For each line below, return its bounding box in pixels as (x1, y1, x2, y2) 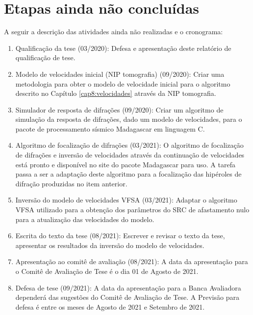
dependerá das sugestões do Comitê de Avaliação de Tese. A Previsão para (15, 292, 239, 302)
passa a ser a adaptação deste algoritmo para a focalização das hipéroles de (15, 169, 242, 179)
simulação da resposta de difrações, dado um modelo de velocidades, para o (15, 114, 242, 124)
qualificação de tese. (15, 52, 76, 63)
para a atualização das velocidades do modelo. (15, 214, 154, 224)
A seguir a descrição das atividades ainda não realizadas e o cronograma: (4, 26, 223, 37)
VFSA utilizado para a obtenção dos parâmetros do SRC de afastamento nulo (15, 204, 250, 215)
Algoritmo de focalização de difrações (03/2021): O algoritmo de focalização (15, 140, 244, 150)
